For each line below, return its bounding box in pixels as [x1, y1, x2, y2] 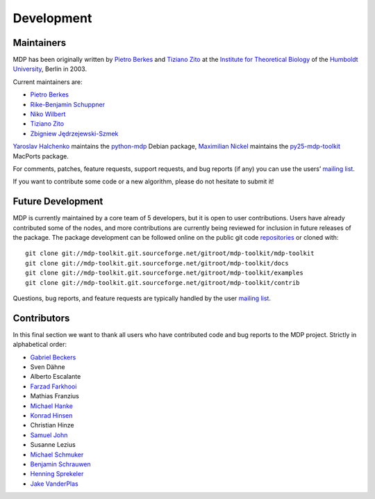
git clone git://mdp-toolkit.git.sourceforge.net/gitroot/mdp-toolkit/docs [25, 259, 289, 267]
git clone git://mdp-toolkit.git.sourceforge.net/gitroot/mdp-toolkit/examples [25, 269, 303, 277]
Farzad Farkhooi [30, 382, 77, 391]
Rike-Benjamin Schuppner [30, 100, 106, 108]
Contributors [12, 312, 70, 324]
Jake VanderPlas [30, 480, 79, 488]
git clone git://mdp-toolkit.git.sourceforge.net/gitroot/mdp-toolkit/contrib [25, 279, 300, 286]
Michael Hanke [30, 402, 73, 410]
